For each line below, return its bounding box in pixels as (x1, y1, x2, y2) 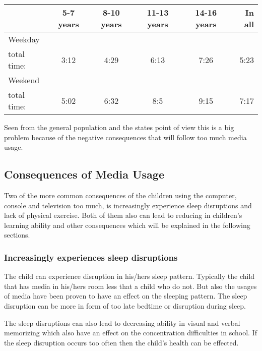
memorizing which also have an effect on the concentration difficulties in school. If (4, 327, 257, 338)
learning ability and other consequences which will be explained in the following (4, 219, 250, 230)
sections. (4, 229, 30, 240)
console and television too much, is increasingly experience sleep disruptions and (4, 200, 252, 210)
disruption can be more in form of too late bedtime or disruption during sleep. (4, 300, 246, 311)
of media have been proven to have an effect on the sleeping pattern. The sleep (4, 290, 247, 301)
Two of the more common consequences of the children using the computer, (4, 190, 237, 200)
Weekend (8, 74, 40, 86)
